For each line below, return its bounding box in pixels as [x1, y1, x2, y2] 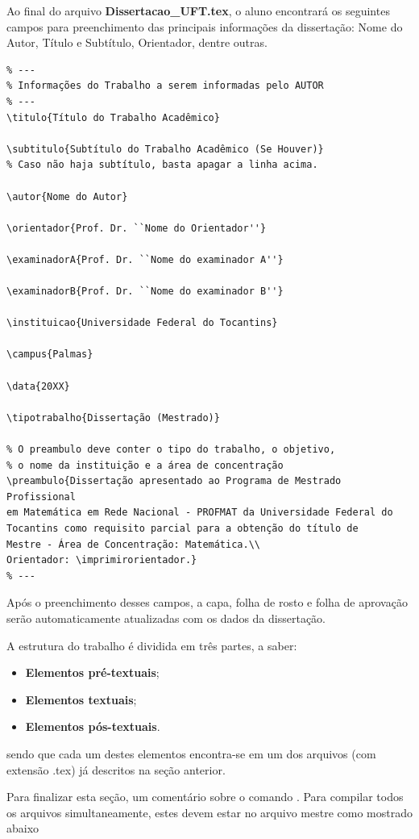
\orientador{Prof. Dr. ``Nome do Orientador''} [6, 222, 267, 234]
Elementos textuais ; [25, 691, 137, 708]
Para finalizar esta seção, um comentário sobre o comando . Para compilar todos [6, 788, 404, 805]
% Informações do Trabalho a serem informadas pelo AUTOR [6, 80, 324, 92]
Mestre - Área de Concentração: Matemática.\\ [6, 538, 260, 550]
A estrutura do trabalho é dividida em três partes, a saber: [6, 637, 297, 653]
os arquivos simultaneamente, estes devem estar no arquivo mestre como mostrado [6, 804, 413, 820]
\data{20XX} [6, 380, 70, 392]
